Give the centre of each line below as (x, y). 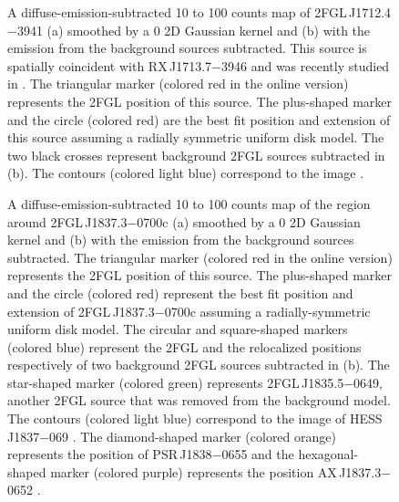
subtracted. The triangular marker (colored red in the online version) (200, 257)
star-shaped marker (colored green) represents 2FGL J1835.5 (176, 382)
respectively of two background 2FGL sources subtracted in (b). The (199, 365)
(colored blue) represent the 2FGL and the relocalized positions (184, 346)
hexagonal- (328, 454)
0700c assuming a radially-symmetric (267, 311)
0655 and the (258, 454)
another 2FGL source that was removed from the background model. (199, 400)
